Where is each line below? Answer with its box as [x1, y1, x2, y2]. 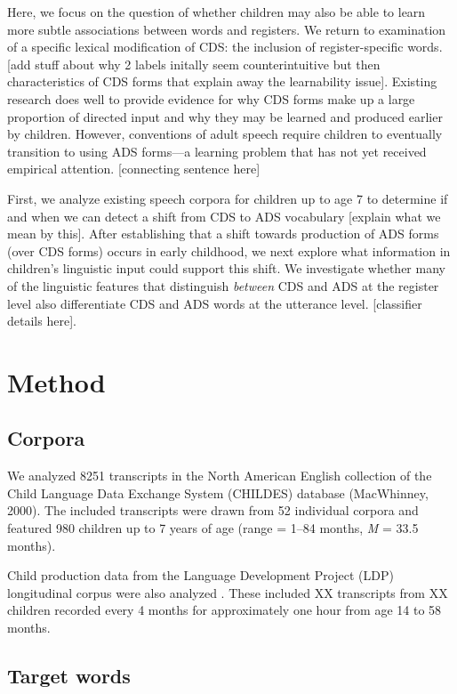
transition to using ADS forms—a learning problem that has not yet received [7, 141, 427, 160]
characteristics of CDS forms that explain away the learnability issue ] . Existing [7, 72, 437, 91]
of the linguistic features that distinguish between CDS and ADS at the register [7, 276, 439, 295]
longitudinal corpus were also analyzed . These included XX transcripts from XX [7, 583, 448, 601]
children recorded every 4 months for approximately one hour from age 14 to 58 [7, 601, 442, 619]
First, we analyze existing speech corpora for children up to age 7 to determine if [7, 189, 448, 207]
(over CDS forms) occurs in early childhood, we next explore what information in [7, 241, 451, 260]
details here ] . [7, 311, 76, 330]
